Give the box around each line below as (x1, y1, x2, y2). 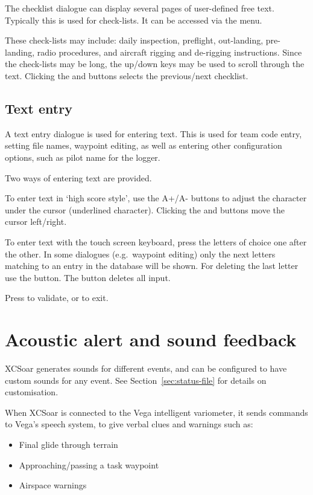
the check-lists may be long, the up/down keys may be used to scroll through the (5, 57, 305, 70)
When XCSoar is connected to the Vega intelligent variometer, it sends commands (5, 406, 308, 418)
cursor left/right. (5, 215, 67, 228)
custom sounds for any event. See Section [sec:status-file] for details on (5, 374, 267, 386)
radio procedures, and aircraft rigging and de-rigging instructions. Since (37, 45, 302, 58)
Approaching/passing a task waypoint (19, 458, 159, 471)
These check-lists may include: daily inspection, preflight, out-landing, (5, 34, 264, 47)
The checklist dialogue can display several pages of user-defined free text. (5, 2, 274, 14)
